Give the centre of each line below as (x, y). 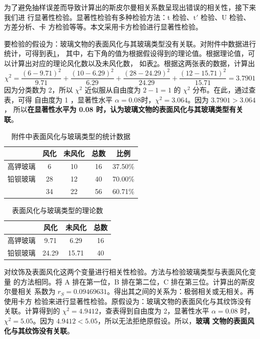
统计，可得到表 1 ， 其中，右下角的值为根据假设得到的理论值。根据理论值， (126, 53)
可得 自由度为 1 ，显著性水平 (65, 99)
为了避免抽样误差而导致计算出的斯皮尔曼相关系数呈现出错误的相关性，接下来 (130, 7)
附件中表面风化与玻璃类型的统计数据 (71, 136)
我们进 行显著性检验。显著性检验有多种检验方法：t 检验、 (99, 17)
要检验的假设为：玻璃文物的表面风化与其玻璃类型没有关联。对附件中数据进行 (130, 43)
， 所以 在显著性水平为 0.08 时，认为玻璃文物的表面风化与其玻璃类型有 (120, 109)
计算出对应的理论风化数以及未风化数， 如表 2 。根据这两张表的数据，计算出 (133, 63)
